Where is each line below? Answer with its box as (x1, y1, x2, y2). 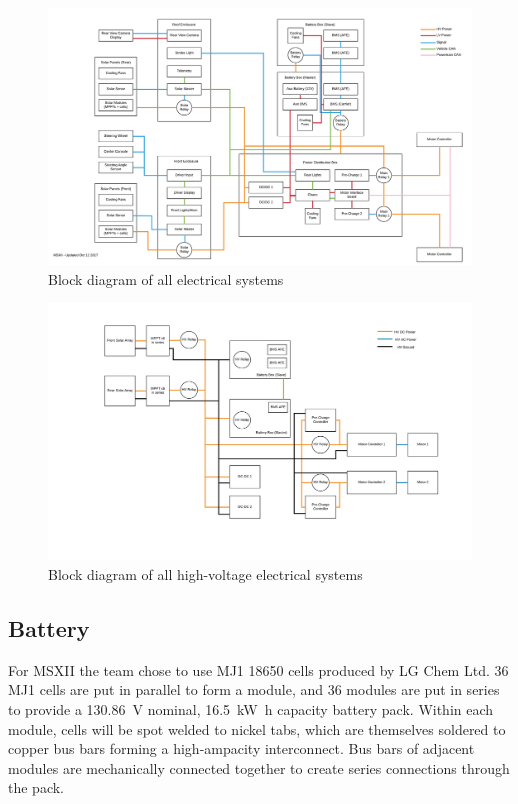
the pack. (8, 777, 64, 798)
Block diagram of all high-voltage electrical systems (48, 564, 363, 585)
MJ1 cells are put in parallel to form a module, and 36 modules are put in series (8, 679, 500, 700)
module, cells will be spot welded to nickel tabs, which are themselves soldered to (8, 718, 506, 739)
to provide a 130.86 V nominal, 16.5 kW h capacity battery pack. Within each (8, 699, 494, 720)
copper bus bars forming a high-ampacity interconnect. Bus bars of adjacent (8, 738, 475, 759)
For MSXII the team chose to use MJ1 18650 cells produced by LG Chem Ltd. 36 (8, 659, 509, 680)
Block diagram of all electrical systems (48, 268, 284, 289)
